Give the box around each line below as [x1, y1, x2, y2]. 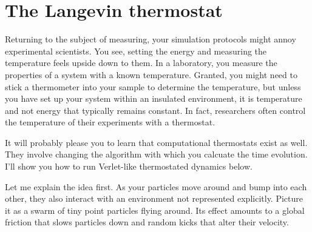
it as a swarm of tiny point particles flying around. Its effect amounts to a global [5, 204, 305, 216]
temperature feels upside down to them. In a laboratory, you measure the [5, 56, 277, 69]
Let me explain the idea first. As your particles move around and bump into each [5, 180, 307, 193]
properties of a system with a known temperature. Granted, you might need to [5, 68, 297, 81]
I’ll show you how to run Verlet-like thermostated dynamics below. [5, 160, 253, 173]
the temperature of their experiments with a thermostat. [5, 116, 215, 128]
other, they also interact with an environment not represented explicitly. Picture [5, 192, 303, 205]
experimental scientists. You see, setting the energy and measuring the [5, 44, 267, 57]
